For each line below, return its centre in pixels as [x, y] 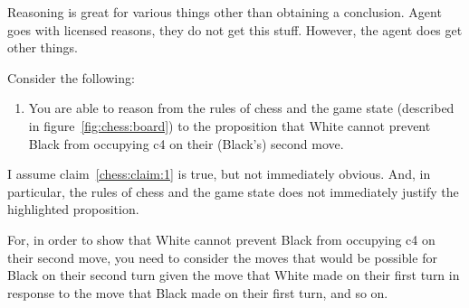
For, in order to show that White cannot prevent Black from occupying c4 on [221, 239]
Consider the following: [71, 77]
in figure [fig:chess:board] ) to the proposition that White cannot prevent [230, 125]
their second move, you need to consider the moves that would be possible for [222, 257]
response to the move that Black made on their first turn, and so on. [198, 292]
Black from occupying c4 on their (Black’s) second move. [186, 143]
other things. [43, 47]
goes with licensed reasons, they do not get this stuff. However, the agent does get [235, 29]
